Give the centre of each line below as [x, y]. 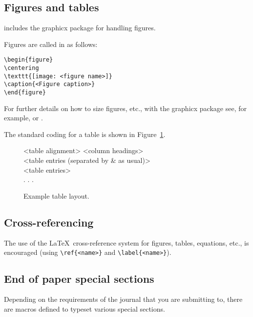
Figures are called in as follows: [51, 44]
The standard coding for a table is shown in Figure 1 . [85, 134]
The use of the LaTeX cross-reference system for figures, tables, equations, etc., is [126, 242]
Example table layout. [56, 195]
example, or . [23, 118]
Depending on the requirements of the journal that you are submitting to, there [123, 299]
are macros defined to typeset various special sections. [84, 308]
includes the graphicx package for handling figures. [80, 28]
